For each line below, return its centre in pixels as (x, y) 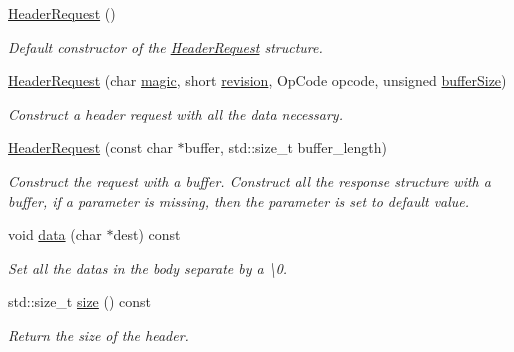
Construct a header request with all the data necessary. (175, 113)
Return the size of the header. (98, 334)
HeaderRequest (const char (90, 147)
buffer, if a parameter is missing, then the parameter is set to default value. (239, 200)
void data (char (55, 234)
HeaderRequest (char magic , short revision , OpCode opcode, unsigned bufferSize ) (257, 80)
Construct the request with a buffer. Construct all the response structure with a (249, 180)
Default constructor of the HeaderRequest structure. (165, 46)
